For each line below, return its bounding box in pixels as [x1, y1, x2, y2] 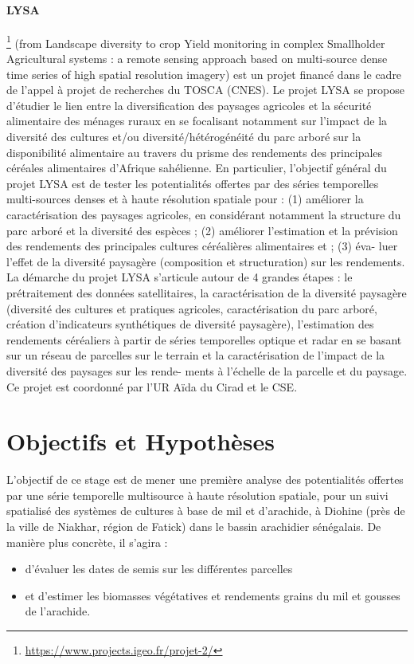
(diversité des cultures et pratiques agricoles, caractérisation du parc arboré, [6, 300, 377, 316]
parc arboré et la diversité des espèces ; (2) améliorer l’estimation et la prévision [6, 222, 398, 238]
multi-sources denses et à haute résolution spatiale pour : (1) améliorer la [6, 191, 364, 207]
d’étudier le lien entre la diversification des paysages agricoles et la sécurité [6, 96, 372, 113]
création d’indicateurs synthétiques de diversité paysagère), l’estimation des [6, 316, 374, 332]
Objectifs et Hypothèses [6, 425, 275, 458]
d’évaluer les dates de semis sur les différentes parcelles [25, 560, 293, 577]
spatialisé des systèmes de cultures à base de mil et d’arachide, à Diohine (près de [6, 502, 405, 519]
